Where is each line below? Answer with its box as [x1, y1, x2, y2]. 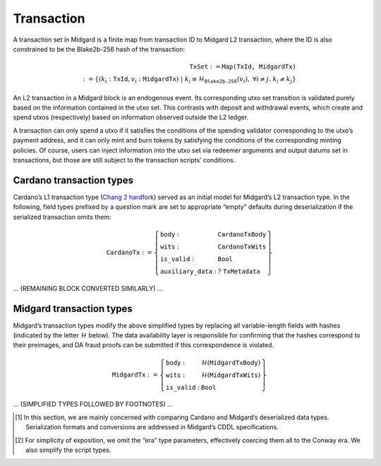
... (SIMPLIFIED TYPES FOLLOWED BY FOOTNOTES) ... [13, 400, 173, 409]
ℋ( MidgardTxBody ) [201, 359, 261, 366]
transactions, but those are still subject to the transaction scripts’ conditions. [13, 156, 236, 165]
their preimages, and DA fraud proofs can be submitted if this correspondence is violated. [13, 341, 274, 349]
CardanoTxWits [217, 242, 267, 251]
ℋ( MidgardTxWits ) [201, 371, 261, 379]
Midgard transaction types [13, 302, 133, 314]
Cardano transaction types [13, 174, 134, 186]
